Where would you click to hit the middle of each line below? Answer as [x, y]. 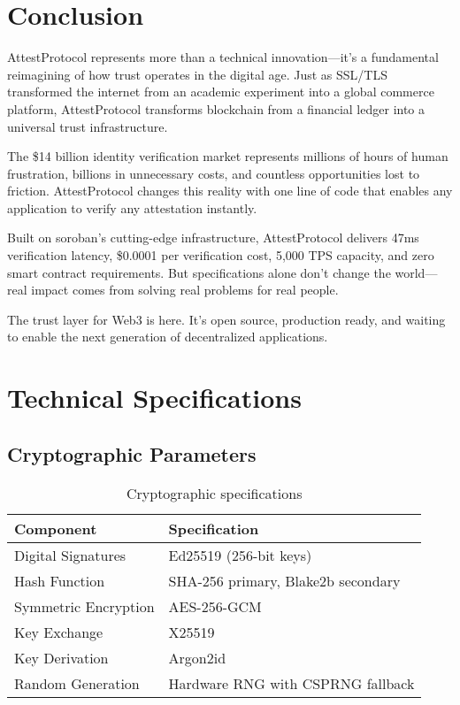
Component [56, 528]
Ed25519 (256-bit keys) [240, 555]
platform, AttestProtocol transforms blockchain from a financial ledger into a [216, 108]
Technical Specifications [154, 398]
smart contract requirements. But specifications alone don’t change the [199, 272]
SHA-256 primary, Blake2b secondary [284, 580]
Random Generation [77, 683]
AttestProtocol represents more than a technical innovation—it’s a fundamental [223, 57]
